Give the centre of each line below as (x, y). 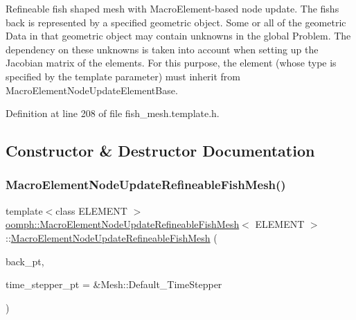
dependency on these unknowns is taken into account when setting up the (162, 49)
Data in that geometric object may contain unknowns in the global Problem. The (178, 36)
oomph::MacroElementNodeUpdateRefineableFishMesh (123, 224)
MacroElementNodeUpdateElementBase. (92, 90)
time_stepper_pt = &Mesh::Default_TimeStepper (114, 284)
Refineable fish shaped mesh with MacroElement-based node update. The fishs (172, 8)
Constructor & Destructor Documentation (160, 151)
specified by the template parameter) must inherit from (123, 76)
